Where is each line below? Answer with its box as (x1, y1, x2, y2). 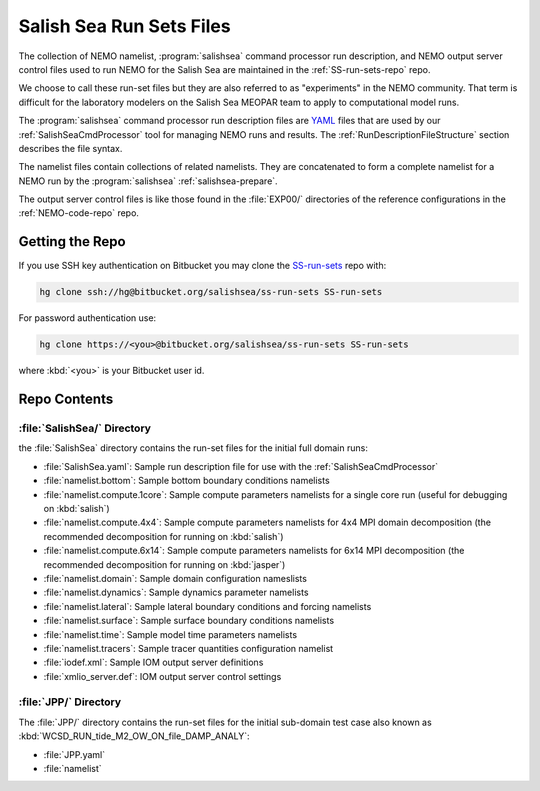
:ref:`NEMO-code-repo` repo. (18, 207, 140, 219)
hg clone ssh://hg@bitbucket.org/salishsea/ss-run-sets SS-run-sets (39, 286, 383, 298)
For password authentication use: (18, 312, 157, 324)
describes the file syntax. (18, 142, 123, 154)
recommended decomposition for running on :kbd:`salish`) (43, 530, 284, 542)
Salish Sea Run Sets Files (18, 15, 231, 37)
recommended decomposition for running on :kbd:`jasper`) (43, 558, 286, 570)
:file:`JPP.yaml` (43, 748, 105, 760)
